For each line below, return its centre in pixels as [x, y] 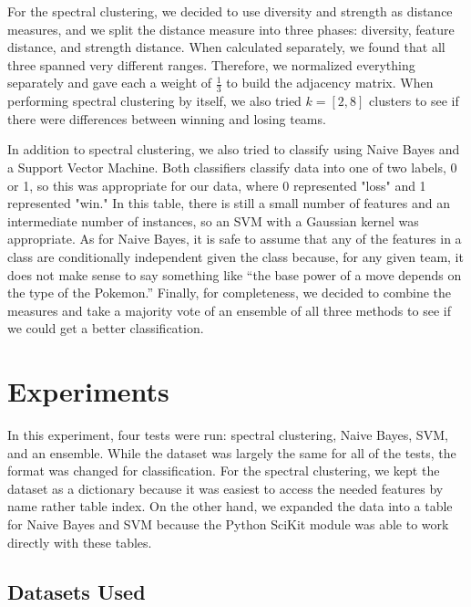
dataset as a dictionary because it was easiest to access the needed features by [225, 488]
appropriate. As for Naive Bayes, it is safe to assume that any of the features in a [235, 239]
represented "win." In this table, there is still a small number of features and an [229, 203]
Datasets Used [77, 591]
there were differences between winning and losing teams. [167, 118]
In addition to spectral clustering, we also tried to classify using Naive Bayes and [234, 149]
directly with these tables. [80, 542]
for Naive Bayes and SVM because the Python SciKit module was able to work [228, 524]
